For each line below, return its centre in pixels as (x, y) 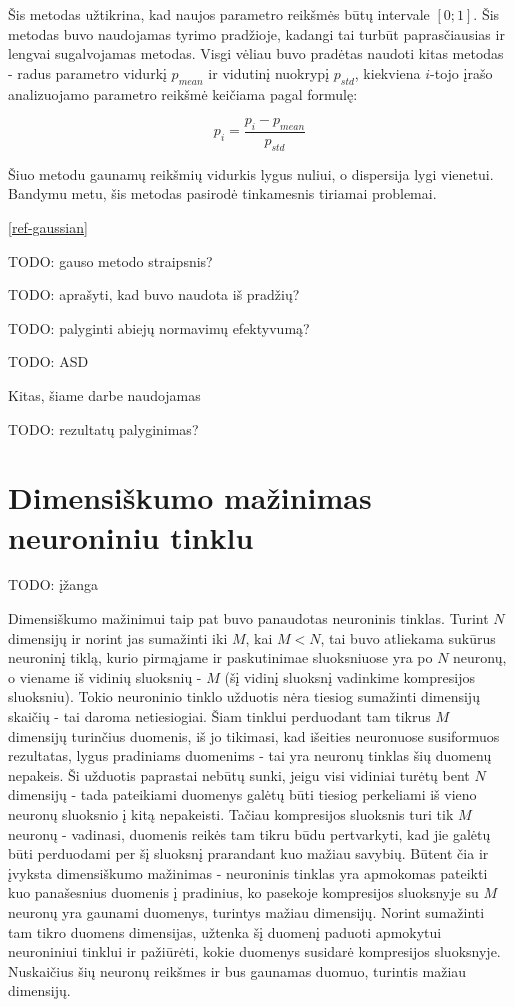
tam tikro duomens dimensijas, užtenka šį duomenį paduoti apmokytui (225, 931)
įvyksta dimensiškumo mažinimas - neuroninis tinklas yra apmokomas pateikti (248, 872)
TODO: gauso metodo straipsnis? (110, 260)
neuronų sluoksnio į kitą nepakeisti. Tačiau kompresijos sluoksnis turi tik (231, 813)
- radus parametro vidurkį (87, 72)
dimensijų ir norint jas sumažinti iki (118, 637)
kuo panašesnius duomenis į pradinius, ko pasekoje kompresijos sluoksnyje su (243, 892)
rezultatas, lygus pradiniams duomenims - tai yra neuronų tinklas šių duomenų (250, 755)
